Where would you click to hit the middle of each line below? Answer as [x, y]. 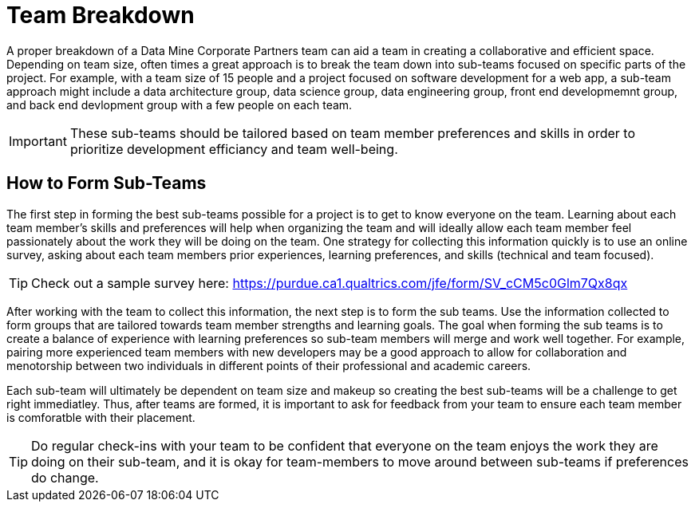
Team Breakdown [101, 15]
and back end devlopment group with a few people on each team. [180, 104]
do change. [65, 477]
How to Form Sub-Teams [107, 183]
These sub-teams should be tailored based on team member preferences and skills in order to [352, 133]
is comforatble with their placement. [101, 417]
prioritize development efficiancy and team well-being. [234, 149]
